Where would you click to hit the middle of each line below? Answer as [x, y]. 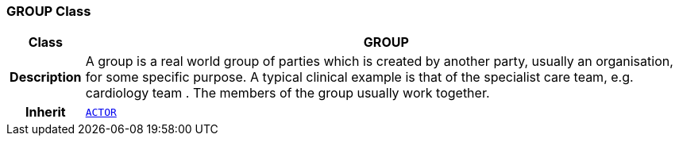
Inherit [45, 112]
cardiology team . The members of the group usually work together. [287, 93]
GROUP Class [49, 11]
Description [46, 77]
